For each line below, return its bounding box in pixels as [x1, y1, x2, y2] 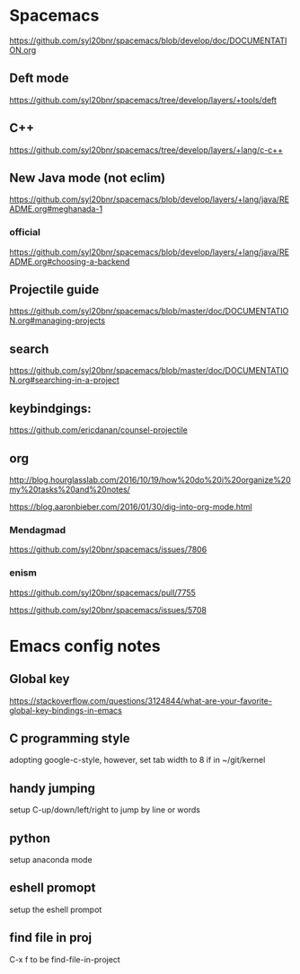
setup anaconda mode [9, 854, 93, 864]
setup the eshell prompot [9, 904, 102, 915]
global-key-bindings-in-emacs [9, 705, 123, 715]
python [9, 830, 51, 846]
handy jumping [9, 780, 96, 795]
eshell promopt [9, 881, 96, 896]
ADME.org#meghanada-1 [9, 204, 103, 215]
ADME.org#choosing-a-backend [9, 256, 130, 267]
